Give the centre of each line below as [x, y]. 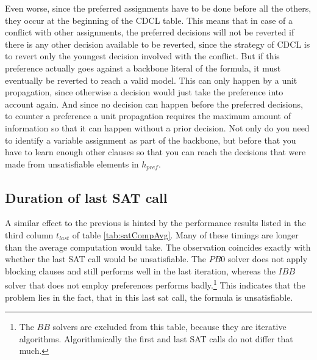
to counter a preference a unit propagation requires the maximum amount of [148, 116]
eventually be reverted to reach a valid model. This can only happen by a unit [151, 80]
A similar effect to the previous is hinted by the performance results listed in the [155, 223]
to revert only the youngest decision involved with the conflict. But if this [142, 56]
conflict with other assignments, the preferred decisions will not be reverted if [150, 32]
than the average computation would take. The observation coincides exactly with [158, 247]
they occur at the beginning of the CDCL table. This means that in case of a [149, 20]
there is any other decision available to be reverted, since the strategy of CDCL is [158, 44]
